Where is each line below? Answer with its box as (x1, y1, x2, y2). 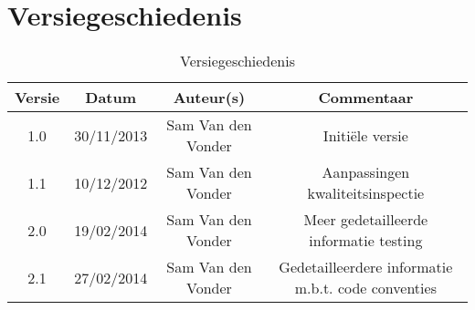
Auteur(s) (173, 87, 246, 108)
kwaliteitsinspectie (307, 182, 425, 204)
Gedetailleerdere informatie (279, 256, 453, 278)
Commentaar (318, 87, 414, 108)
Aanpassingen (322, 161, 410, 183)
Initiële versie (322, 124, 408, 146)
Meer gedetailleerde (303, 209, 428, 231)
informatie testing (309, 230, 423, 252)
